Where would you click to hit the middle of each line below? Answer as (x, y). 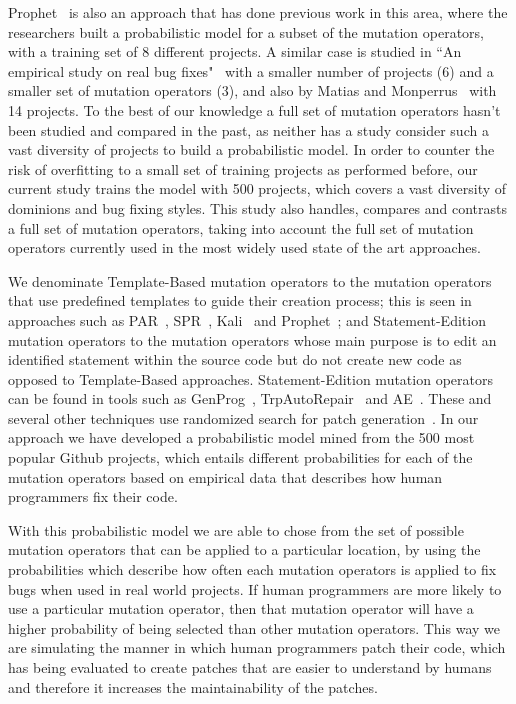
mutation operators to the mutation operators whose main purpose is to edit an (252, 339)
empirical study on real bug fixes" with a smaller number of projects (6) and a (251, 70)
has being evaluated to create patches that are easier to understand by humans (250, 667)
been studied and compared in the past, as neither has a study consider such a (248, 129)
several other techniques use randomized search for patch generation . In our (243, 417)
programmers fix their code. (93, 496)
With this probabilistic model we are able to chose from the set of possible (236, 529)
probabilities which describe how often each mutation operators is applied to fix (252, 569)
